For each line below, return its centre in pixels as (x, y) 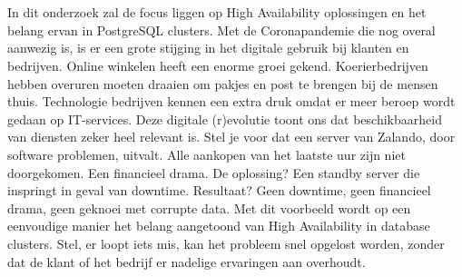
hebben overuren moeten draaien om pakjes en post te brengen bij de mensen (223, 83)
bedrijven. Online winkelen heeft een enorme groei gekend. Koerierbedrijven (218, 65)
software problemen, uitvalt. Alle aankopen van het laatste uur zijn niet (206, 154)
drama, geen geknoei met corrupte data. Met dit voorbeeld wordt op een (209, 208)
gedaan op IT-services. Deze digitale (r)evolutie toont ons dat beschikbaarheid (225, 119)
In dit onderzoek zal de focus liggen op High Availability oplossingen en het (217, 12)
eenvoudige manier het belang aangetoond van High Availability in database (219, 226)
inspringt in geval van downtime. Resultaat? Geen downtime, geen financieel (219, 190)
